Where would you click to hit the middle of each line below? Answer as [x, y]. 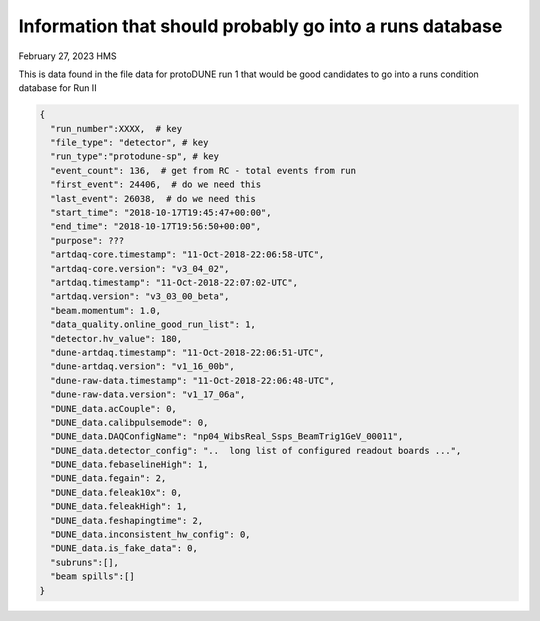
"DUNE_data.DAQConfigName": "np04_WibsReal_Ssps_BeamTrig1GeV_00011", [227, 436]
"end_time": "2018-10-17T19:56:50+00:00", [156, 226]
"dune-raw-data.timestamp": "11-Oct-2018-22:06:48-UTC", [192, 380]
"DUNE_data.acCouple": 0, [113, 408]
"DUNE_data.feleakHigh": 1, [119, 506]
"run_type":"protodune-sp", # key [135, 156]
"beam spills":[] [92, 576]
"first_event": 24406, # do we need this [156, 184]
